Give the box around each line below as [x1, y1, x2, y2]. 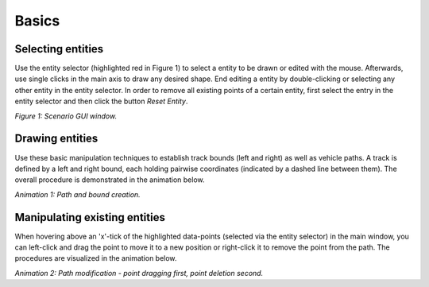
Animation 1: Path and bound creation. [14, 189, 141, 199]
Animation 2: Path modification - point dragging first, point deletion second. [14, 268, 264, 277]
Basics [14, 12, 60, 29]
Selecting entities [14, 42, 104, 56]
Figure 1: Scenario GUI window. [14, 111, 118, 121]
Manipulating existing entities [14, 211, 166, 224]
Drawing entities [14, 132, 99, 145]
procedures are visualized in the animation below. [14, 254, 177, 263]
